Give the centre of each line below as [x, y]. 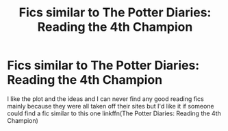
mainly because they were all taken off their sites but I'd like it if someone [111, 106]
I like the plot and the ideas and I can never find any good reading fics [105, 99]
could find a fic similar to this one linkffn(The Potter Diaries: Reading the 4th [114, 113]
